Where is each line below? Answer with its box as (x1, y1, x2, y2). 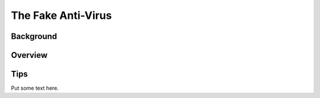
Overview (11, 50, 48, 60)
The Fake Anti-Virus (11, 9, 112, 22)
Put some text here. (11, 84, 59, 92)
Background (11, 31, 57, 41)
